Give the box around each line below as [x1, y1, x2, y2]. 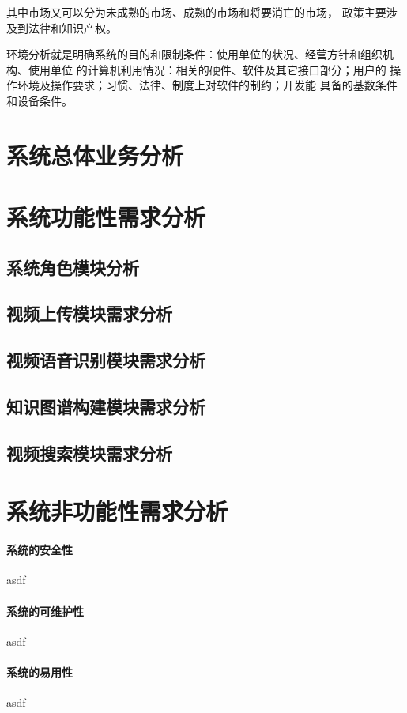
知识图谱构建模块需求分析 [6, 394, 205, 419]
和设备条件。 [6, 92, 73, 108]
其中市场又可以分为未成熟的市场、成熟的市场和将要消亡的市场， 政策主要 [6, 4, 386, 20]
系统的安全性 [6, 541, 73, 558]
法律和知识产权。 [28, 19, 117, 36]
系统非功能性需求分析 [6, 495, 228, 527]
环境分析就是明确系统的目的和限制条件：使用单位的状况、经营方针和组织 [6, 46, 383, 62]
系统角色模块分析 [6, 255, 139, 279]
